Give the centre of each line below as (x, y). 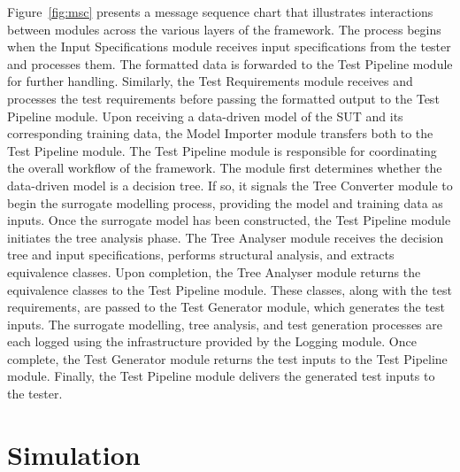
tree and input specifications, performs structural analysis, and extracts (201, 255)
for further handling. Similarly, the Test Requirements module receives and (210, 81)
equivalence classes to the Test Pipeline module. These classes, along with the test (230, 289)
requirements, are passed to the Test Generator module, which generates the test (226, 307)
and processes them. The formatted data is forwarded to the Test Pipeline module (230, 63)
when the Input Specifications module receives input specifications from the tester (229, 46)
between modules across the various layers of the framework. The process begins (224, 29)
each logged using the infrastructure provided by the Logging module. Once (212, 341)
